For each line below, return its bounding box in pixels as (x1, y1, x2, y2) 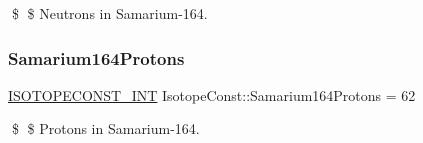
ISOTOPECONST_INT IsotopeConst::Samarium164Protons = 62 (8, 84, 416, 105)
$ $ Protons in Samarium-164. (11, 118, 200, 139)
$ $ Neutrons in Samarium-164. (11, 3, 208, 23)
